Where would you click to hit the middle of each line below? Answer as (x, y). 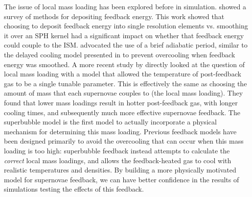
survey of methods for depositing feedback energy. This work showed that (114, 16)
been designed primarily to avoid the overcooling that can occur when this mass (124, 141)
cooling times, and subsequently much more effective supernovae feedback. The (122, 112)
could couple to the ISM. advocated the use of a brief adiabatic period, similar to (126, 45)
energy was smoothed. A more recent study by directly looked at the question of (125, 64)
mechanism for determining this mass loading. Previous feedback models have (120, 131)
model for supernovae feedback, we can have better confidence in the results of (122, 179)
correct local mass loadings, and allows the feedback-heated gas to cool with (118, 160)
